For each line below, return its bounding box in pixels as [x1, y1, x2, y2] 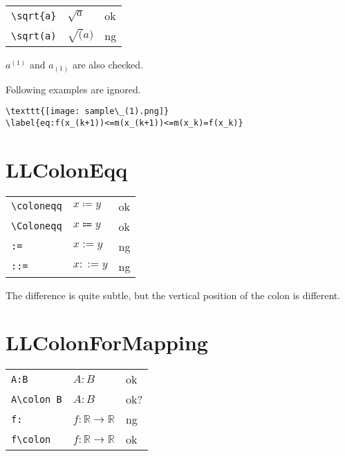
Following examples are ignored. [6, 82, 141, 96]
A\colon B [11, 393, 62, 405]
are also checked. [73, 57, 143, 71]
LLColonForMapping [6, 328, 208, 357]
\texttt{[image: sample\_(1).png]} [6, 106, 169, 117]
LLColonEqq [6, 155, 128, 183]
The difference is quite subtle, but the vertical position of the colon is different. [6, 287, 341, 302]
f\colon [11, 433, 51, 445]
